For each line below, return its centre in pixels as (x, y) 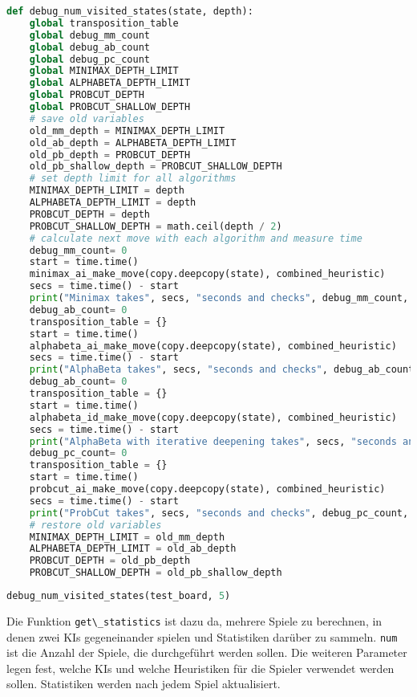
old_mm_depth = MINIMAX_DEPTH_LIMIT (127, 130)
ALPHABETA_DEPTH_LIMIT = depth (113, 202)
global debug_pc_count (89, 59)
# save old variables (87, 118)
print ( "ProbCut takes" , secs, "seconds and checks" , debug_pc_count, (219, 513)
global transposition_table (104, 23)
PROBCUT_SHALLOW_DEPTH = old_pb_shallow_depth (156, 573)
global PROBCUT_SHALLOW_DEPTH (110, 107)
